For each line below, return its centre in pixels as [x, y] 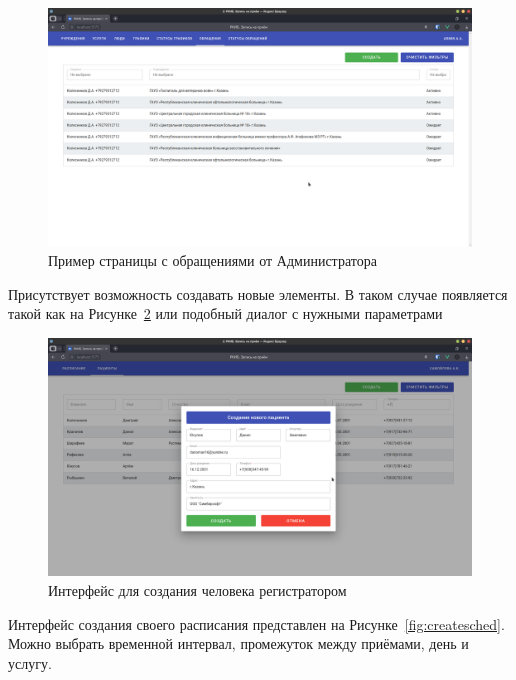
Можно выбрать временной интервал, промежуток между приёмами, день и [238, 643]
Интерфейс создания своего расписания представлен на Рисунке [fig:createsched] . [256, 623]
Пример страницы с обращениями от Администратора [212, 260]
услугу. [30, 662]
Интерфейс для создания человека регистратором [197, 589]
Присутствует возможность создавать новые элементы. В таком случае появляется [258, 293]
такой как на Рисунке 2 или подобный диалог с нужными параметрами [225, 313]
